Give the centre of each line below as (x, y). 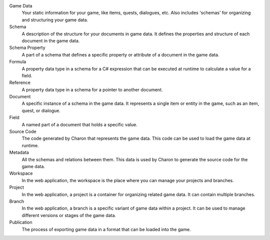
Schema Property (27, 48)
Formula (18, 62)
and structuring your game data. (55, 19)
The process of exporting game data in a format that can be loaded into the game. (106, 229)
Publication (21, 223)
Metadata (19, 153)
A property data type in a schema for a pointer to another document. (92, 89)
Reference (20, 83)
